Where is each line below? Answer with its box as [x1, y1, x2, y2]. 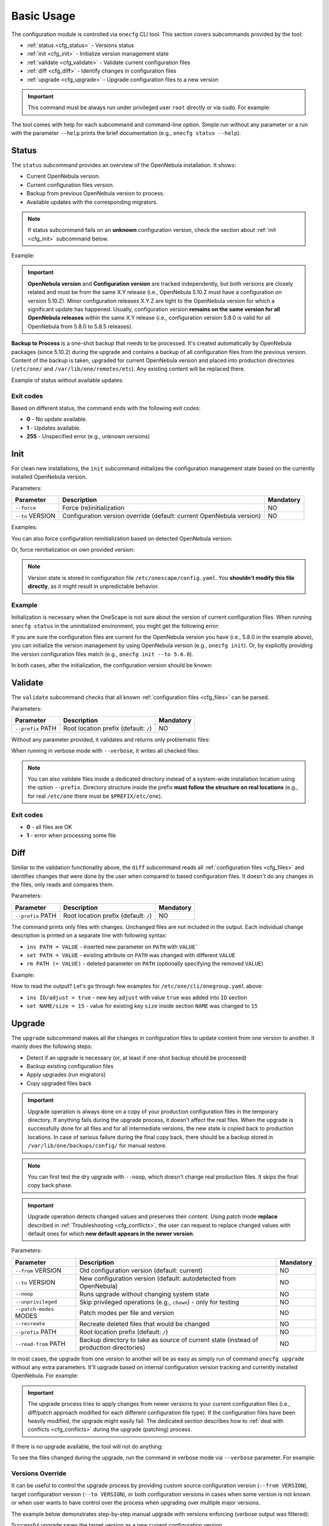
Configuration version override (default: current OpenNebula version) [62, 512, 261, 520]
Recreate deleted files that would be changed [79, 1319, 210, 1328]
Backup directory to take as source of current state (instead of [79, 1336, 258, 1344]
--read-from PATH [15, 1339, 66, 1348]
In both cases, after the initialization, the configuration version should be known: [11, 662, 213, 669]
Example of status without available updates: [11, 376, 124, 384]
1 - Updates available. [26, 424, 81, 432]
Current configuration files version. [26, 181, 115, 189]
